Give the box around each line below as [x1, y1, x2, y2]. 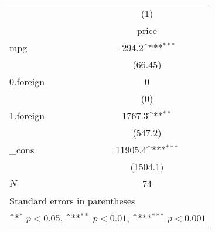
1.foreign [9, 109, 45, 122]
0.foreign [9, 75, 45, 88]
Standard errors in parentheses [9, 194, 135, 207]
